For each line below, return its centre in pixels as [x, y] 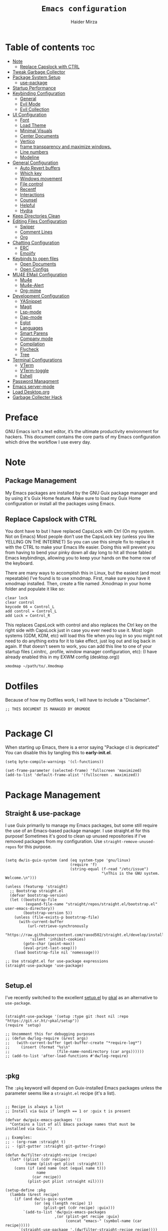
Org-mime [30, 291]
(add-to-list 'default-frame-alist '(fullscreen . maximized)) [72, 775]
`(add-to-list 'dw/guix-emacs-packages [65, 1212]
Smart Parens [34, 333]
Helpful [27, 205]
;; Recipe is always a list [34, 1107]
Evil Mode [30, 104]
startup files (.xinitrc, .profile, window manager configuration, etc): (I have [81, 652]
